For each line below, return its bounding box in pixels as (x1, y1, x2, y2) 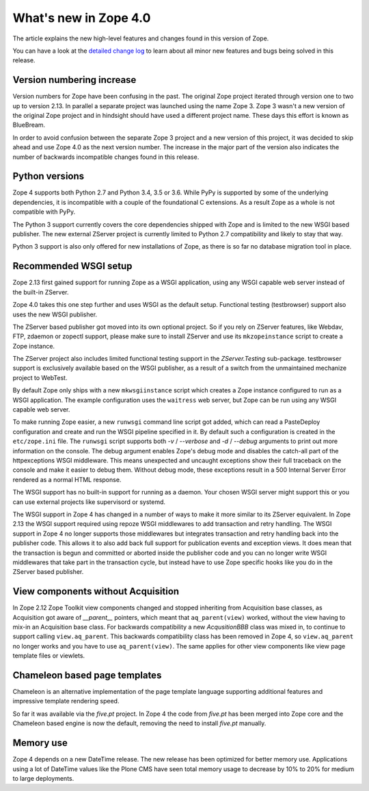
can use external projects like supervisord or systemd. (12, 497, 166, 506)
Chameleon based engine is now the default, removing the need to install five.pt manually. (12, 719, 266, 727)
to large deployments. (12, 774, 74, 782)
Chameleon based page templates (12, 669, 162, 681)
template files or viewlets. (12, 651, 85, 660)
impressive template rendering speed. (12, 697, 120, 705)
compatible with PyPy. (12, 208, 76, 216)
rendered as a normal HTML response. (12, 475, 122, 484)
